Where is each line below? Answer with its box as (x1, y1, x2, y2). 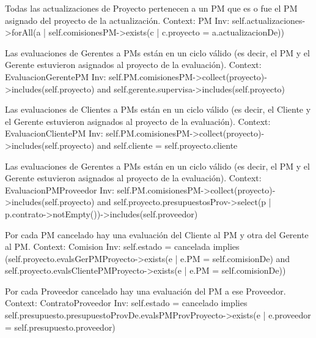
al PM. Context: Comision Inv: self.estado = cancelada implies (5, 240, 240, 253)
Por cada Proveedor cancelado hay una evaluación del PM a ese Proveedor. (5, 284, 286, 297)
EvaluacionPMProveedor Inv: (5, 183, 114, 196)
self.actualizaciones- (232, 13, 306, 26)
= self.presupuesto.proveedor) (5, 320, 116, 333)
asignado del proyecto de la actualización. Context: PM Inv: (5, 13, 230, 26)
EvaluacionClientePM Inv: (5, 127, 103, 140)
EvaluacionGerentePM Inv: (5, 70, 106, 83)
